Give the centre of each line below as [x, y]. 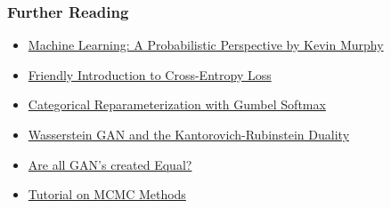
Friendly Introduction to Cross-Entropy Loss [150, 74]
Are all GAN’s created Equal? [110, 164]
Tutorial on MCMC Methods [107, 194]
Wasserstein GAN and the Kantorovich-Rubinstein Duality [189, 134]
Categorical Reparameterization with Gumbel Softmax [177, 104]
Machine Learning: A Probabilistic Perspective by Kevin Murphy [206, 45]
